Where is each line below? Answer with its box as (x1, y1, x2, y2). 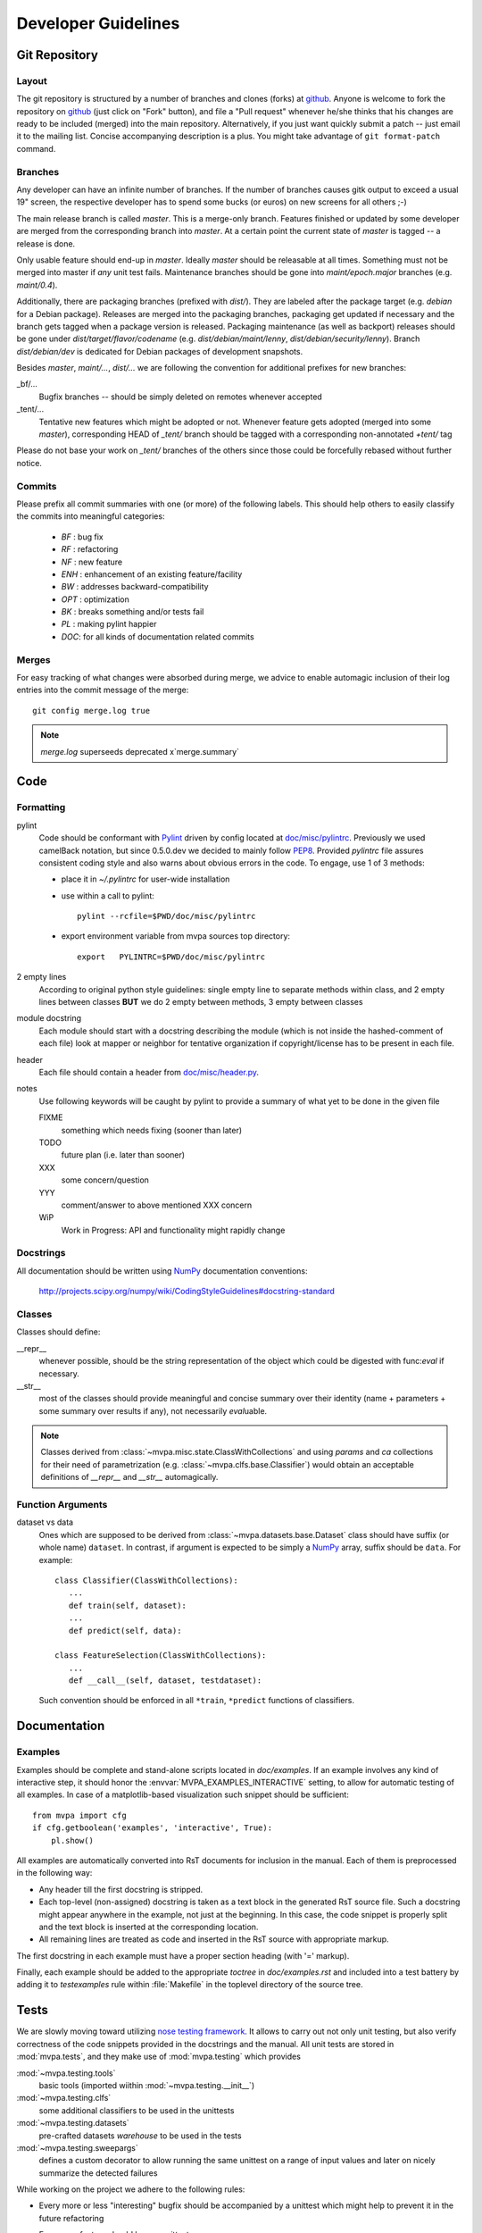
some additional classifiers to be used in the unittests (38, 2104, 235, 2116)
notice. (16, 457, 42, 468)
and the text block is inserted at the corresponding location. (38, 1921, 259, 1932)
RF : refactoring (61, 544, 119, 555)
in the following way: (16, 1868, 93, 1878)
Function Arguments (16, 1499, 108, 1511)
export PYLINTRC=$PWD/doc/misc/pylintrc (77, 951, 266, 962)
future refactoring (38, 2212, 104, 2223)
